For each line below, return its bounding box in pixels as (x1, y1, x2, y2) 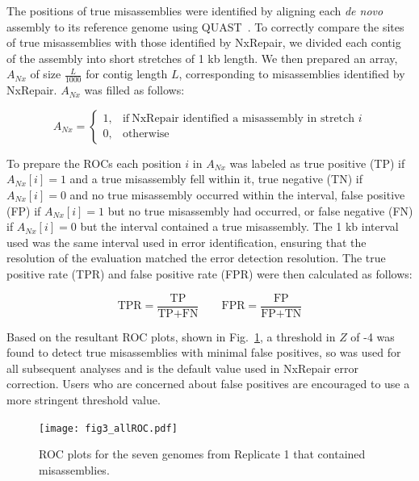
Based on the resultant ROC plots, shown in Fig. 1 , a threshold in (6, 328, 336, 345)
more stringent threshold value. (6, 391, 161, 408)
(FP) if (6, 202, 41, 219)
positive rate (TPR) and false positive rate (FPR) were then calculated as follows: (6, 265, 413, 282)
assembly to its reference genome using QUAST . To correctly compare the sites (6, 18, 404, 35)
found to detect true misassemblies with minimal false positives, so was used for (6, 344, 401, 361)
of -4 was (350, 328, 395, 345)
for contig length (86, 65, 168, 82)
